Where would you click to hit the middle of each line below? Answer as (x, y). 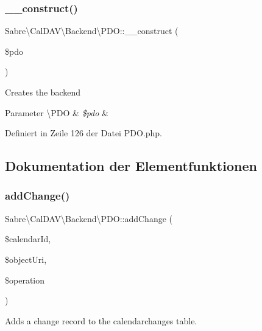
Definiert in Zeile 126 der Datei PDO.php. (83, 133)
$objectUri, (26, 259)
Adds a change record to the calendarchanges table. (101, 320)
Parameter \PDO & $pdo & (57, 112)
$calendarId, (28, 239)
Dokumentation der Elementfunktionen (131, 166)
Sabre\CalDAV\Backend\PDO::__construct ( (92, 31)
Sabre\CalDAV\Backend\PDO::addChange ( (89, 218)
